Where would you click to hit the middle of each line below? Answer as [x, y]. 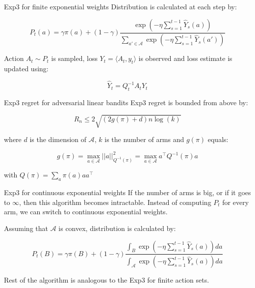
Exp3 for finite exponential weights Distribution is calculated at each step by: [120, 6]
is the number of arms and [144, 139]
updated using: [26, 69]
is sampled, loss [74, 58]
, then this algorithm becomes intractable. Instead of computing [115, 202]
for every [236, 202]
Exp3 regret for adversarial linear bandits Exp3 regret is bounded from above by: [126, 102]
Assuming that [26, 228]
